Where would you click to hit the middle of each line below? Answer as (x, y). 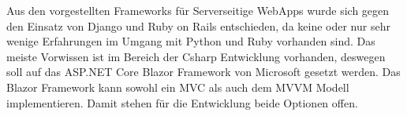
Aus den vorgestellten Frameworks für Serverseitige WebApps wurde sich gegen (198, 10)
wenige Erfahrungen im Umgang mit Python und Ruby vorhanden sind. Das (191, 41)
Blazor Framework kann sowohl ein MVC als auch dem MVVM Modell (178, 87)
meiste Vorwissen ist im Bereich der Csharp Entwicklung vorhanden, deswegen (196, 56)
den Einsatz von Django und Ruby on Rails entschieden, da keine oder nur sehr (198, 25)
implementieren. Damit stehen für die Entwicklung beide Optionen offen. (182, 102)
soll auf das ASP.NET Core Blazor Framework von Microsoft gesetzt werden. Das (203, 72)
